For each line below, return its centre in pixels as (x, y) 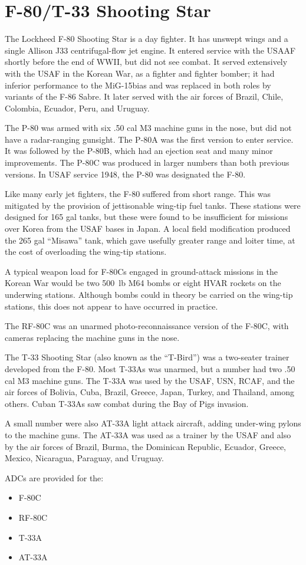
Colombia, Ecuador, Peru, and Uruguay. (77, 108)
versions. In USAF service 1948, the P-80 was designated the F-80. (125, 174)
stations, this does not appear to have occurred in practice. (111, 306)
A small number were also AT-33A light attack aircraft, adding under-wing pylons (153, 423)
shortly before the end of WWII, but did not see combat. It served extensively (146, 62)
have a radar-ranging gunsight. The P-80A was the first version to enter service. (149, 139)
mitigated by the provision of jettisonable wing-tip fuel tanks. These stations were (153, 205)
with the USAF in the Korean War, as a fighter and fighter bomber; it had (140, 73)
